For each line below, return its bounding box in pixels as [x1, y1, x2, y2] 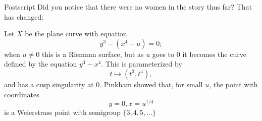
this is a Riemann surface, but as [41, 48, 144, 59]
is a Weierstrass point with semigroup [4, 107, 121, 117]
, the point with [209, 79, 258, 89]
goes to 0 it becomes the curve [152, 48, 246, 59]
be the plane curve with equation [25, 28, 127, 39]
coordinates [4, 89, 39, 99]
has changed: [4, 11, 44, 22]
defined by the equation [4, 58, 77, 69]
